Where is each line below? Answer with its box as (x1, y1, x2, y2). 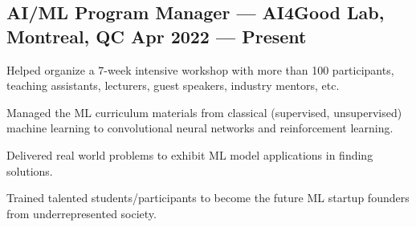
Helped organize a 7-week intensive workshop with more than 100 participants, (6, 61, 394, 78)
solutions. (6, 162, 53, 179)
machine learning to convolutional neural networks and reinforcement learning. (6, 120, 394, 136)
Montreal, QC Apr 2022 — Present (6, 23, 307, 48)
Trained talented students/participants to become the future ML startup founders (6, 189, 410, 206)
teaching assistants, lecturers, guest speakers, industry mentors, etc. (6, 77, 340, 94)
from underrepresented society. (6, 205, 157, 221)
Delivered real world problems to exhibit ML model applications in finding (6, 146, 373, 163)
